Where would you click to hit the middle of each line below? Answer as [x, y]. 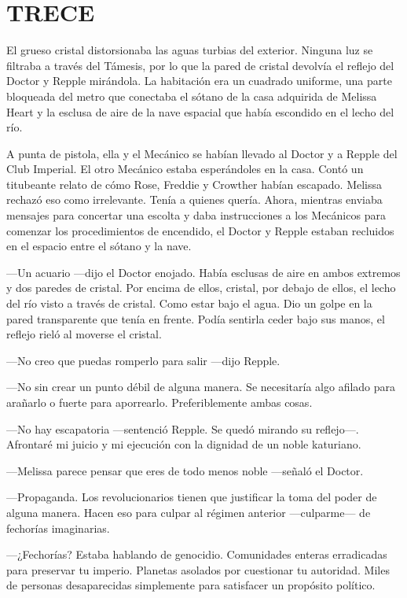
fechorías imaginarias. [58, 528]
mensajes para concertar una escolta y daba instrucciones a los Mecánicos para [196, 215]
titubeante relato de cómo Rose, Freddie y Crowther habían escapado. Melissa [194, 184]
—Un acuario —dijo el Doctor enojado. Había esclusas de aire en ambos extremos [203, 272]
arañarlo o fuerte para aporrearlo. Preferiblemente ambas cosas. [159, 402]
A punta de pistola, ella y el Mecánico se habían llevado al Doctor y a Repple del [202, 153]
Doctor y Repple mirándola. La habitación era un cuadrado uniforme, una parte [199, 81]
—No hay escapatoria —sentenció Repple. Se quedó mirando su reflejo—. [183, 428]
